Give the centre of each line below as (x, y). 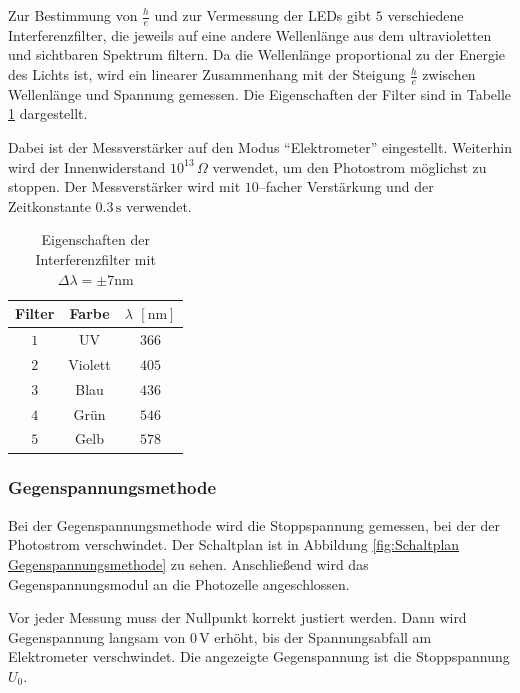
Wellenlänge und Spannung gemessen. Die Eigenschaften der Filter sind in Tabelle (260, 93)
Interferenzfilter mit (95, 259)
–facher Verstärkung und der (346, 186)
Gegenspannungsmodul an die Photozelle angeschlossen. (179, 583)
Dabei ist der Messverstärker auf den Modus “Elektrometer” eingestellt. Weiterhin (260, 147)
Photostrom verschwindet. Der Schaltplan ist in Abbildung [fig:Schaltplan (234, 544)
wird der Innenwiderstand (87, 166)
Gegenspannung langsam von (97, 636)
